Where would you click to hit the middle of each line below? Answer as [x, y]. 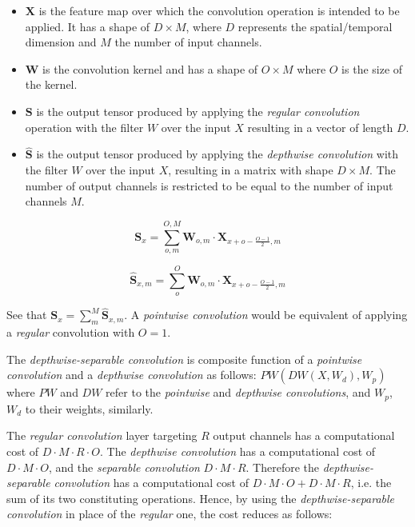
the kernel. [51, 84]
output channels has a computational [304, 435]
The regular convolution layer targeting [102, 435]
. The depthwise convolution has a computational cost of [238, 451]
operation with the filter [84, 127]
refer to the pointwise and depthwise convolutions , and [238, 392]
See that [27, 315]
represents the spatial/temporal [315, 26]
